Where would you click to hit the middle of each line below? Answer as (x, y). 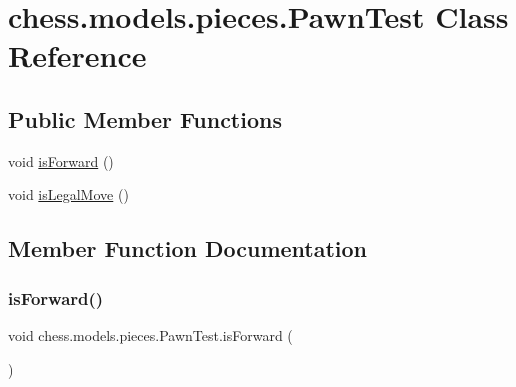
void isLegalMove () (68, 194)
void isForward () (61, 160)
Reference (77, 55)
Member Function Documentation (188, 248)
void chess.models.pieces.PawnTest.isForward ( (150, 334)
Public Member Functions (145, 118)
